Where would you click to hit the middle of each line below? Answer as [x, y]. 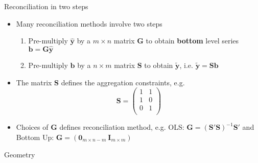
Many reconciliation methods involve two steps [89, 23]
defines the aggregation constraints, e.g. [123, 82]
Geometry [20, 154]
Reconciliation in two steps [46, 6]
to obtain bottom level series [192, 41]
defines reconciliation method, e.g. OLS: [122, 127]
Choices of [32, 127]
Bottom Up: [35, 137]
